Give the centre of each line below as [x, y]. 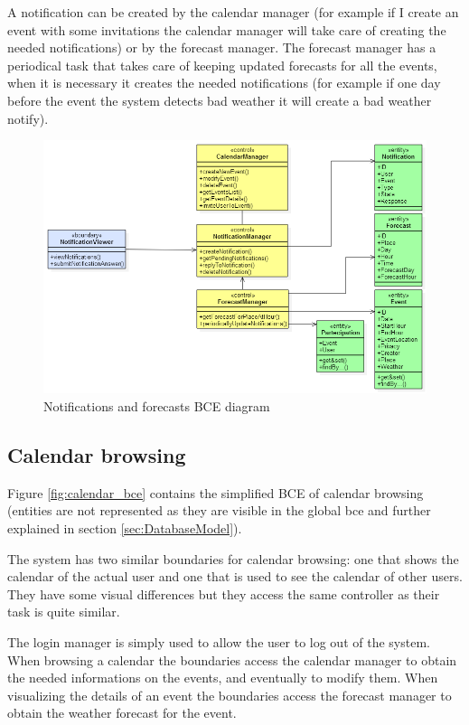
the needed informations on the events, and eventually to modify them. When [223, 678]
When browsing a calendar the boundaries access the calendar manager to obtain [232, 659]
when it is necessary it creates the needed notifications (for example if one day [224, 83]
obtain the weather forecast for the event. [122, 713]
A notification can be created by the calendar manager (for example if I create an [233, 12]
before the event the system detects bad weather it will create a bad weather [220, 100]
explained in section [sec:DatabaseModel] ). [125, 528]
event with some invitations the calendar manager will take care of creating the [227, 29]
